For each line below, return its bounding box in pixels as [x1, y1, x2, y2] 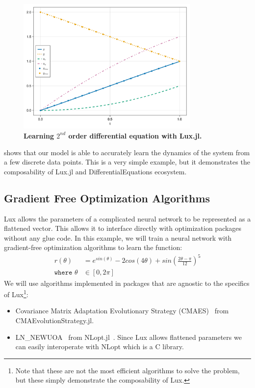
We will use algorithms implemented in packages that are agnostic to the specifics [4, 277, 250, 288]
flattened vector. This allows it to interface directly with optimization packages [4, 223, 242, 233]
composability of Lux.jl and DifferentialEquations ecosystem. [4, 166, 187, 176]
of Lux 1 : [4, 288, 28, 299]
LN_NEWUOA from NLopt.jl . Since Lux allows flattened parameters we [15, 332, 242, 342]
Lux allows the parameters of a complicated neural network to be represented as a [4, 213, 251, 223]
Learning [24, 130, 54, 140]
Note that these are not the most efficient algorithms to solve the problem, [15, 365, 240, 375]
